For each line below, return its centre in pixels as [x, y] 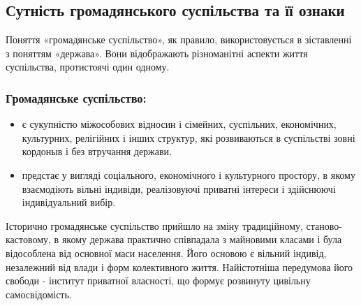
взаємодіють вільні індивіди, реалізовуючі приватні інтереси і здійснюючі [179, 188]
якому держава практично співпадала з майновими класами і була [202, 239]
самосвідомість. [39, 294]
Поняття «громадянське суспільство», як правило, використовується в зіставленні [179, 39]
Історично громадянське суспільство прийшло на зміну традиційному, [154, 225]
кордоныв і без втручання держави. [97, 151]
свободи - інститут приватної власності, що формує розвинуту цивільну [158, 280]
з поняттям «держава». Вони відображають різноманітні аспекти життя [157, 53]
